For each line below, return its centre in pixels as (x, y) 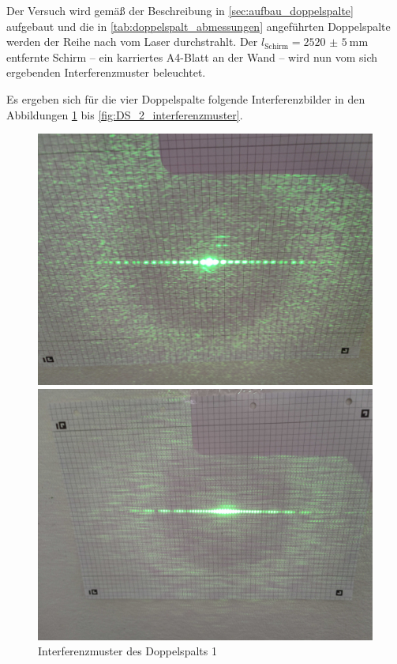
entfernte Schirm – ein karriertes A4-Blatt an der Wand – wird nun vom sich (192, 57)
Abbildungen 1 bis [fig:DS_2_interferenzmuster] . (125, 114)
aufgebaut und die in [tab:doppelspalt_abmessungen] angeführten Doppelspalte (198, 26)
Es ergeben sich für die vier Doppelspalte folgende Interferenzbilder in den (186, 98)
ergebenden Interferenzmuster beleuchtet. (106, 72)
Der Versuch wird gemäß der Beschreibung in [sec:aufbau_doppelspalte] (180, 10)
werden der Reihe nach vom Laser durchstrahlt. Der (132, 41)
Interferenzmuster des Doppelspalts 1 (127, 651)
